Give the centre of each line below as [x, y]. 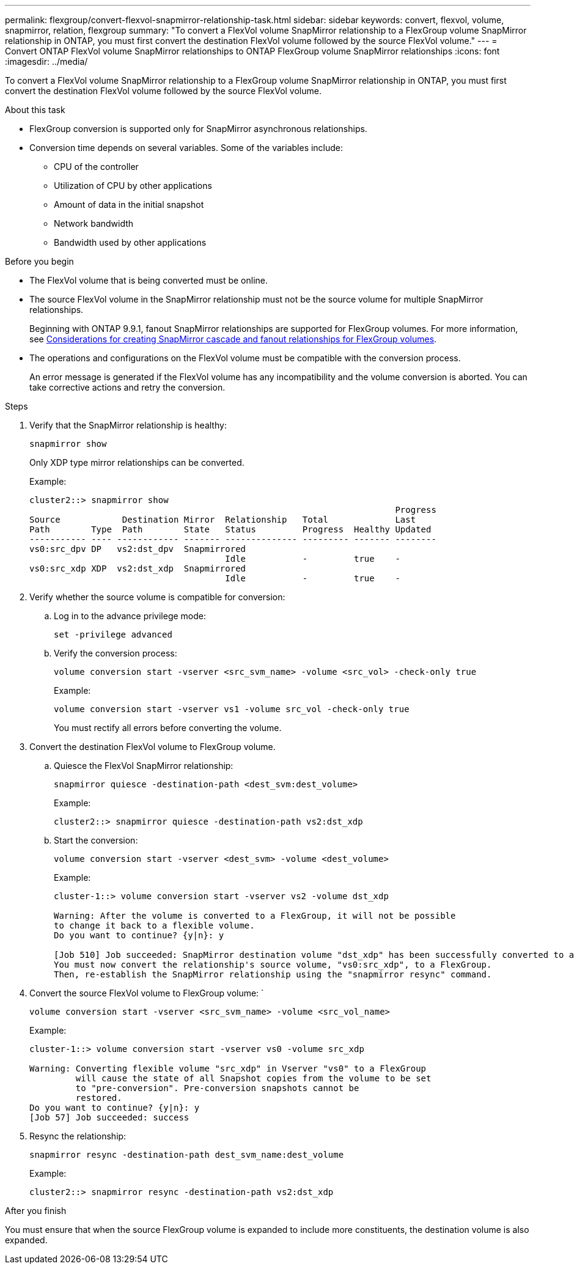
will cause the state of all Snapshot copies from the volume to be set [253, 1078]
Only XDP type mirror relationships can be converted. [137, 462]
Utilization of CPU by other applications [133, 186]
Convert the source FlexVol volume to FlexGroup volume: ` [147, 993]
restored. [99, 1098]
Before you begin [39, 261]
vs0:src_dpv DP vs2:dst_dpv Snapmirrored [138, 549]
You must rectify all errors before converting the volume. [168, 728]
